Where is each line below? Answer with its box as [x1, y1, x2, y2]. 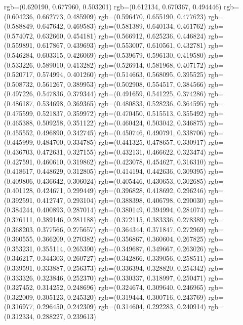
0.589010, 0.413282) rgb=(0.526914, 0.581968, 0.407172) [37, 59, 206, 70]
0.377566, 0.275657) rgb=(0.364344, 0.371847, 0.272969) [37, 224, 206, 234]
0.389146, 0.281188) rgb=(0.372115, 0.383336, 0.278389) [37, 214, 206, 225]
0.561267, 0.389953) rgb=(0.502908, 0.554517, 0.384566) [37, 79, 206, 89]
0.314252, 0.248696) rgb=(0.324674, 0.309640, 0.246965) [37, 282, 206, 292]
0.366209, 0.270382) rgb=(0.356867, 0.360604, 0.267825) [37, 234, 206, 244]
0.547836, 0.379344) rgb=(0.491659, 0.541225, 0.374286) [37, 88, 206, 99]
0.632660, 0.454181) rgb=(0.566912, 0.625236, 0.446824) [37, 30, 206, 41]
